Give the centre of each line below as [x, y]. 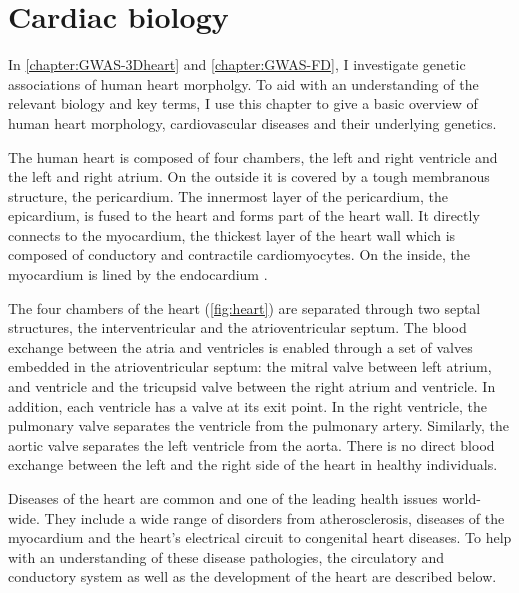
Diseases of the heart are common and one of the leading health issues [223, 498]
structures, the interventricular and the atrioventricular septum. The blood [237, 327]
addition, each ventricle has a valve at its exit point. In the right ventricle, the [247, 405]
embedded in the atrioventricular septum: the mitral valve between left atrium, [250, 366]
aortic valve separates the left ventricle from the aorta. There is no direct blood [251, 444]
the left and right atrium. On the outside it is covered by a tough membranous [249, 176]
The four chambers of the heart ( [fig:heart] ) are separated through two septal [244, 307]
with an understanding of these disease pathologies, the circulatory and [226, 556]
